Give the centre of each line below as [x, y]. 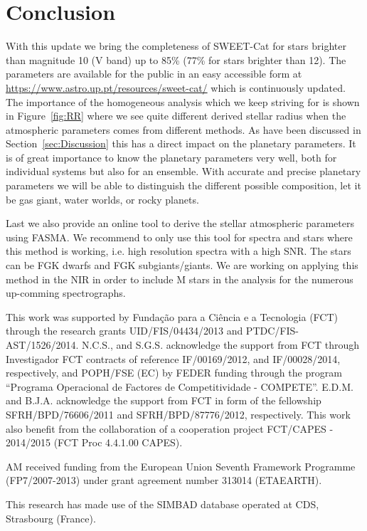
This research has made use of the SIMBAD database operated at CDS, [163, 504]
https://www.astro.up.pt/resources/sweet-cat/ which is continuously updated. [176, 87]
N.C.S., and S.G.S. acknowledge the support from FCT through [220, 345]
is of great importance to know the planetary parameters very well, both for [171, 157]
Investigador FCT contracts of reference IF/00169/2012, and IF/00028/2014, [173, 358]
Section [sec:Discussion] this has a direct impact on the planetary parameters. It [181, 143]
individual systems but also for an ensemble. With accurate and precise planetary [183, 171]
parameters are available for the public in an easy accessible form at [154, 74]
